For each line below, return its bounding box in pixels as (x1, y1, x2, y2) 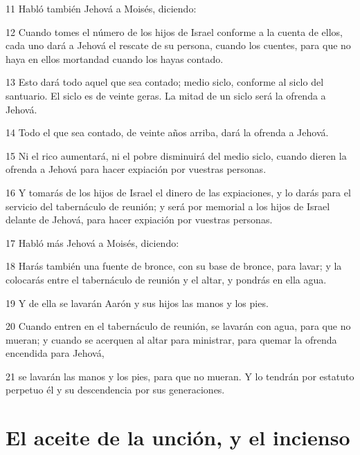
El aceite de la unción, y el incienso (6, 423, 350, 452)
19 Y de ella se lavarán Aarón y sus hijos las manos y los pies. (6, 295, 269, 310)
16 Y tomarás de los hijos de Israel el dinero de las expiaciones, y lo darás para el (6, 185, 351, 199)
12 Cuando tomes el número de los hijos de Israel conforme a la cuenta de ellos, (6, 24, 343, 39)
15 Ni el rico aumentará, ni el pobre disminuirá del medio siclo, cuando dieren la (6, 148, 347, 162)
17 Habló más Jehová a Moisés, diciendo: (6, 235, 179, 250)
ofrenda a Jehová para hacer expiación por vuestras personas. (6, 162, 267, 176)
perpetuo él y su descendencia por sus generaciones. (6, 382, 225, 397)
